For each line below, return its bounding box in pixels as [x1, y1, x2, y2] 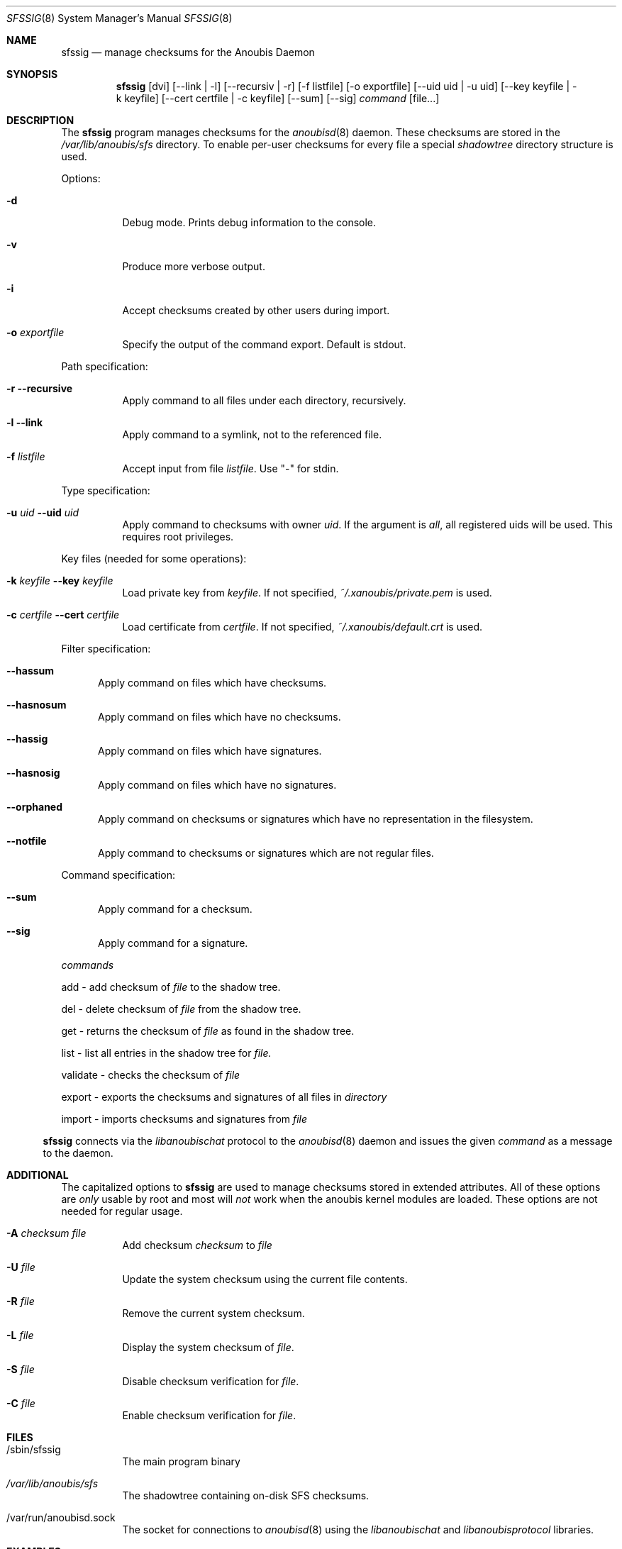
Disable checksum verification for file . [122, 1375, 299, 1387]
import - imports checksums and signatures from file [61, 1113, 308, 1125]
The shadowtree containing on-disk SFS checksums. [122, 1489, 370, 1501]
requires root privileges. [122, 531, 234, 543]
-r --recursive [6, 382, 73, 394]
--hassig [6, 733, 48, 745]
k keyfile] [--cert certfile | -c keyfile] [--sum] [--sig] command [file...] [116, 92, 440, 104]
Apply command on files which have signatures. [98, 745, 322, 757]
